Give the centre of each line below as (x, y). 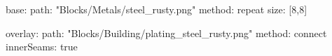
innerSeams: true (42, 47)
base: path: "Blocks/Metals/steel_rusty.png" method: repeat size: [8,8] (157, 9)
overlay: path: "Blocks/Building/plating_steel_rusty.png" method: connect (166, 33)
